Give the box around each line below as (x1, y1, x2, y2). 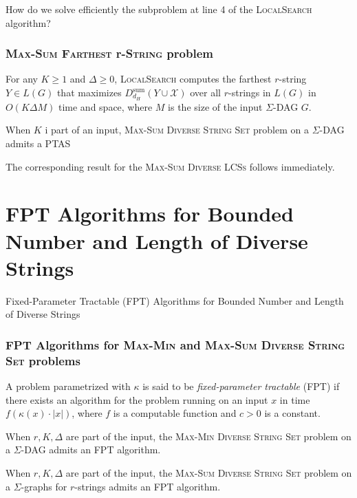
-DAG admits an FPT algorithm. (21, 442, 161, 457)
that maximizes (56, 85, 122, 99)
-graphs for (21, 479, 67, 493)
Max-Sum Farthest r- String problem (6, 45, 213, 62)
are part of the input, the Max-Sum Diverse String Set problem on (65, 466, 352, 480)
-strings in (228, 85, 271, 99)
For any (6, 72, 38, 86)
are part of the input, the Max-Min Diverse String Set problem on (65, 429, 351, 443)
